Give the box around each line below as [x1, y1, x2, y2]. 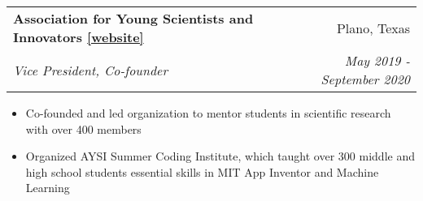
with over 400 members [25, 120, 142, 137]
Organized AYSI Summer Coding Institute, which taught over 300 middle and [25, 148, 415, 165]
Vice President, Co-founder [13, 60, 168, 79]
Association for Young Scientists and [13, 9, 254, 28]
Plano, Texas [336, 18, 410, 37]
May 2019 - [344, 51, 410, 70]
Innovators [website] [13, 28, 144, 46]
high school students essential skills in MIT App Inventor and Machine [25, 163, 379, 180]
